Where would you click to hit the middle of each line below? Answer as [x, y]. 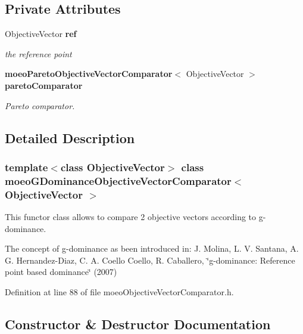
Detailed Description [70, 137]
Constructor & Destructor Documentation [138, 324]
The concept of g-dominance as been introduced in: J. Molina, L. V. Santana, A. [152, 248]
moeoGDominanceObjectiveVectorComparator [118, 180]
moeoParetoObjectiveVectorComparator [89, 74]
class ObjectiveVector [113, 167]
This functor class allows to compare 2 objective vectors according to [131, 217]
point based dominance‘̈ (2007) [61, 272]
